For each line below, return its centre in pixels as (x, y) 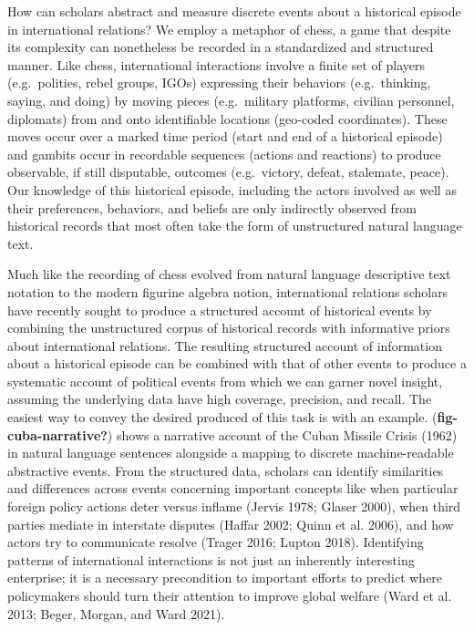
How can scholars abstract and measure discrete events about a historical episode (234, 11)
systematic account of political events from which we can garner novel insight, (225, 381)
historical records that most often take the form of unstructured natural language (235, 226)
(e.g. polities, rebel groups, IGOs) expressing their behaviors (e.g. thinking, (219, 83)
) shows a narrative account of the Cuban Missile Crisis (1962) (282, 434)
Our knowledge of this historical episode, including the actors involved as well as (232, 189)
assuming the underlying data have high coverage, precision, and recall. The (220, 399)
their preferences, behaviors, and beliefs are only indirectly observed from (212, 207)
